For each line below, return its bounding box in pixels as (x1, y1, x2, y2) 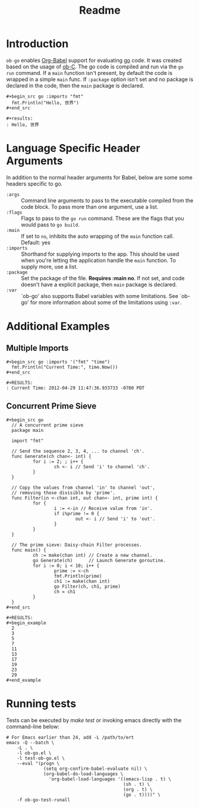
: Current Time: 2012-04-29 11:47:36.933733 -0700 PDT (6, 385, 145, 391)
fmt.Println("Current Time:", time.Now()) (11, 364, 118, 370)
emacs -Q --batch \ (6, 739, 55, 745)
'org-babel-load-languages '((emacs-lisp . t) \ (48, 776, 171, 782)
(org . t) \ (123, 786, 153, 792)
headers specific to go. (6, 180, 63, 187)
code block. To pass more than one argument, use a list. (21, 203, 159, 210)
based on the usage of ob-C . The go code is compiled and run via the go (6, 63, 184, 70)
